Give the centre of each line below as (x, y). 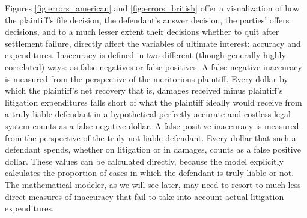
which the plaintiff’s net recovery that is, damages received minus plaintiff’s (144, 90)
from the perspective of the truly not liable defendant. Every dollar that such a (150, 137)
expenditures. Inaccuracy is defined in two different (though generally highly (145, 55)
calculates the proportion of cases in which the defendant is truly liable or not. (150, 173)
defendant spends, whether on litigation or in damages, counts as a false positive (153, 149)
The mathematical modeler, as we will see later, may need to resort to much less (153, 184)
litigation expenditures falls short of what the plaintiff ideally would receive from (153, 102)
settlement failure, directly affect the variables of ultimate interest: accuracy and (153, 43)
